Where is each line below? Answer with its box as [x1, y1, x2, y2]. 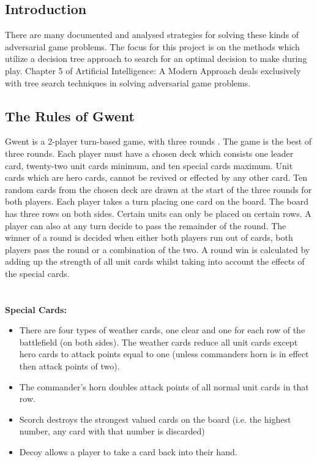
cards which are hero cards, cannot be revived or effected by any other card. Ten [5, 171, 307, 184]
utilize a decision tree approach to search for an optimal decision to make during [5, 52, 307, 65]
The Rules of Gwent [5, 106, 135, 125]
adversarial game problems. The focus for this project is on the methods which [5, 40, 300, 53]
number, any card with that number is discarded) [19, 425, 205, 437]
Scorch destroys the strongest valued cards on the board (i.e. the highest [19, 412, 291, 425]
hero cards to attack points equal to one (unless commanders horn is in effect [19, 347, 309, 360]
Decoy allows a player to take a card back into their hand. [19, 445, 237, 458]
